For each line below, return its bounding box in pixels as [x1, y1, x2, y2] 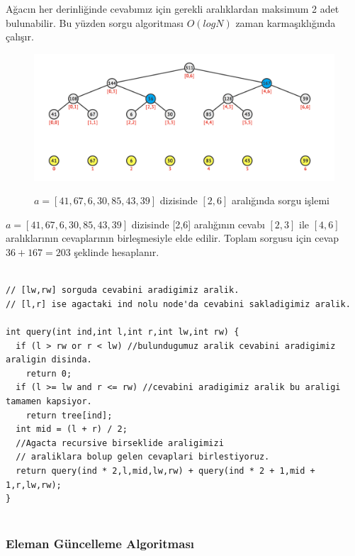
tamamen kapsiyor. [6, 396, 92, 406]
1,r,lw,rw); [6, 479, 62, 490]
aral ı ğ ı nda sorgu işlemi [231, 193, 329, 208]
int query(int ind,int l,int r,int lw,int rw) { [6, 327, 240, 337]
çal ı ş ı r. [6, 29, 34, 44]
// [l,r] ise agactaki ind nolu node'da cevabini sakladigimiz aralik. [6, 299, 351, 309]
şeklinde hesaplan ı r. [74, 245, 159, 260]
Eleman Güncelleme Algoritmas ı [6, 535, 195, 552]
